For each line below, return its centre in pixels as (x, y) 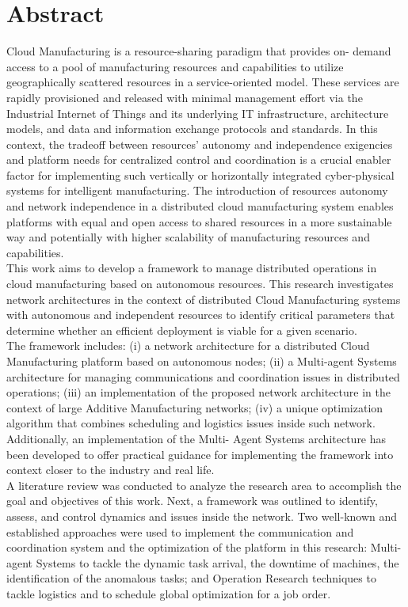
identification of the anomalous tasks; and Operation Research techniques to (191, 578)
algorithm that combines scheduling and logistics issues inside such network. (191, 423)
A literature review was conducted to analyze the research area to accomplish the (204, 485)
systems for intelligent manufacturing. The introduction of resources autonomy (197, 190)
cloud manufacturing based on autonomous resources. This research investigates (200, 284)
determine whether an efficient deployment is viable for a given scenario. (182, 330)
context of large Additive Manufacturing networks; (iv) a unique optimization (195, 407)
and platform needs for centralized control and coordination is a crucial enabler (199, 159)
